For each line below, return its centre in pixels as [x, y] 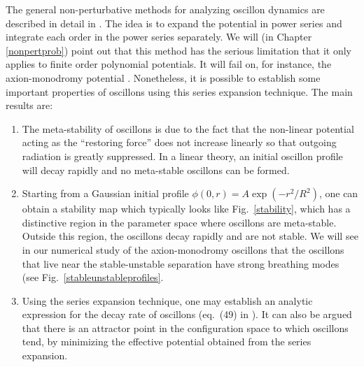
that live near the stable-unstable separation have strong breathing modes [181, 263]
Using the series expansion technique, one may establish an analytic [167, 300]
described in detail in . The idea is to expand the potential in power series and [174, 23]
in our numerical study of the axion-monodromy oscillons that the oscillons [183, 249]
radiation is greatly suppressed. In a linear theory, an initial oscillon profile [182, 156]
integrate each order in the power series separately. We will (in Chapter [159, 37]
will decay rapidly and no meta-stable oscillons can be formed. [156, 170]
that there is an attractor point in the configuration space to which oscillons [185, 328]
